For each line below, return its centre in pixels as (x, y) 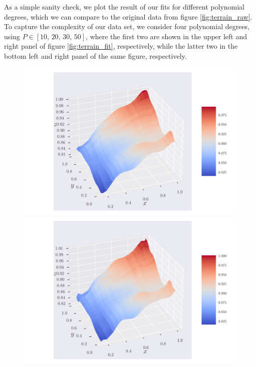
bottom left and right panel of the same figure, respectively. (95, 55)
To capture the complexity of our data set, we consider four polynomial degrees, (127, 26)
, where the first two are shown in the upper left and (166, 36)
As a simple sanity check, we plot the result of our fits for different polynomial (124, 7)
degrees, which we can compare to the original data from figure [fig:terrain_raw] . (128, 16)
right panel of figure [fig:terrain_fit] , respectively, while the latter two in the (121, 46)
